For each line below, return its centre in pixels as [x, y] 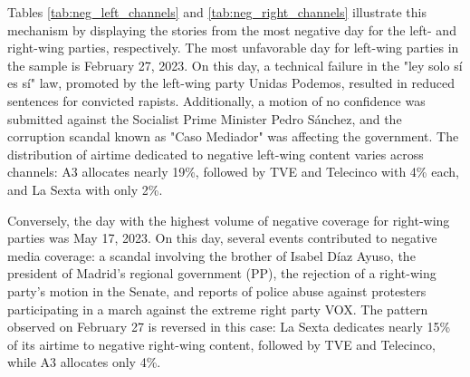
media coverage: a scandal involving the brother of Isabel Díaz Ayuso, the [211, 255]
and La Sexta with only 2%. [85, 189]
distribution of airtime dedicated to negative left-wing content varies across [216, 154]
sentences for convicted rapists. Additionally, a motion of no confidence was [216, 100]
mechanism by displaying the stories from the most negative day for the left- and [232, 29]
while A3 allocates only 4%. [84, 362]
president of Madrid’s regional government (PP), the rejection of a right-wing [222, 273]
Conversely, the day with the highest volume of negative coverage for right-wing [229, 220]
